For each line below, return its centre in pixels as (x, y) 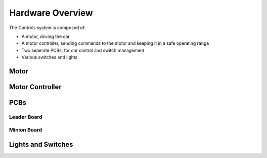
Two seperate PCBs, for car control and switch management (83, 50)
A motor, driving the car (46, 36)
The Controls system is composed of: (47, 28)
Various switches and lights (49, 57)
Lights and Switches (41, 144)
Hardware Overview (51, 13)
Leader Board (26, 117)
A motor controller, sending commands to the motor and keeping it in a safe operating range (115, 43)
